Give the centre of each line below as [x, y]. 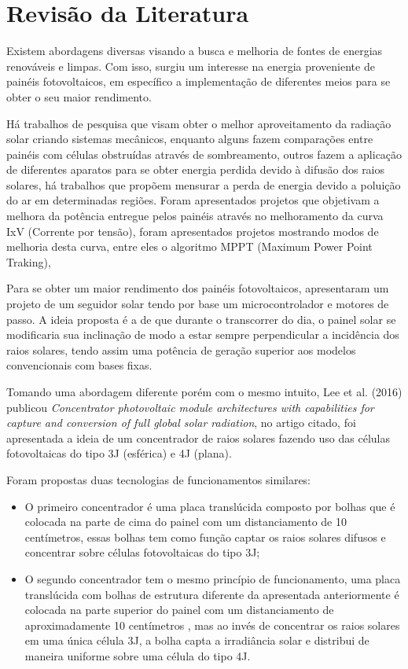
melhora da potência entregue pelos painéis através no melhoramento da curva [195, 216]
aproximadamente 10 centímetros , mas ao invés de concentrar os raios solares [212, 625]
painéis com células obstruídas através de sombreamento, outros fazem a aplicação [204, 154]
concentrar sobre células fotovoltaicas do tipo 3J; [142, 552]
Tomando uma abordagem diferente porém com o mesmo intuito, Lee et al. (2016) [204, 391]
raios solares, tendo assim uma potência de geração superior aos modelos [181, 349]
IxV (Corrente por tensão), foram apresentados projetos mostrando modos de [193, 231]
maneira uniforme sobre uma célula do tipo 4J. [138, 655]
